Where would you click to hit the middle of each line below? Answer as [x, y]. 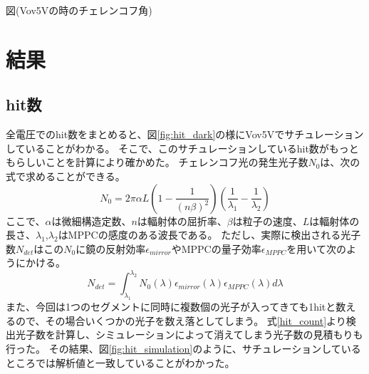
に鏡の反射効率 [111, 248]
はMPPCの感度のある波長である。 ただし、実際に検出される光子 [209, 235]
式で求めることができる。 [66, 176]
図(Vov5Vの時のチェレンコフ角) [79, 10]
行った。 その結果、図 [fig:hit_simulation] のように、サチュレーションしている [183, 348]
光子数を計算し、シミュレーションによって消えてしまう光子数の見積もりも [189, 334]
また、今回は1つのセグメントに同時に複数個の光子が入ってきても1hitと [171, 307]
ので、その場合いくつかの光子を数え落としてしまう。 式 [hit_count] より [181, 320]
